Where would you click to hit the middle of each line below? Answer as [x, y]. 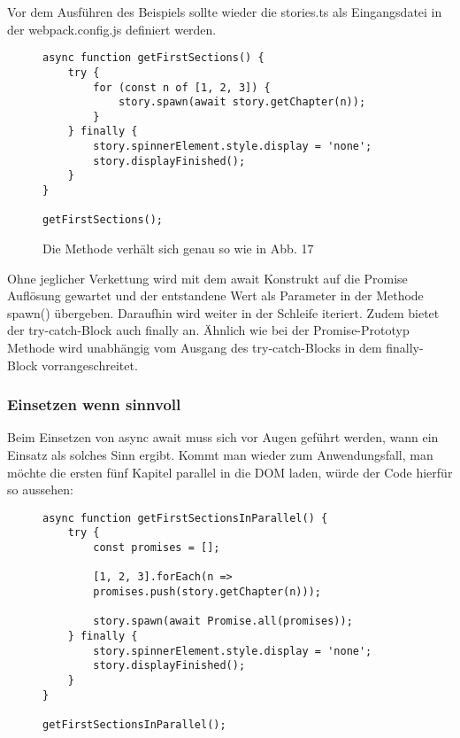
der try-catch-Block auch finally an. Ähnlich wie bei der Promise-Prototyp [208, 330]
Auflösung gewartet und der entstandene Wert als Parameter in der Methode [215, 295]
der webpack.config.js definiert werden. [112, 29]
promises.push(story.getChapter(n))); [207, 592]
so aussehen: [40, 489]
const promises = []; [157, 548]
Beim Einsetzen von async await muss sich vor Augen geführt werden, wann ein [223, 437]
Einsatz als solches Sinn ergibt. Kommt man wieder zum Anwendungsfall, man [220, 455]
